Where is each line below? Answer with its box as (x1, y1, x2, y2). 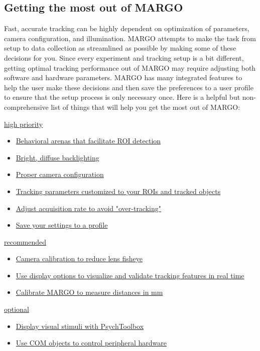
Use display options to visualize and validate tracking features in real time (16, 270, 244, 280)
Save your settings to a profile (16, 220, 108, 230)
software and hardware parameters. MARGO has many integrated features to (4, 72, 242, 83)
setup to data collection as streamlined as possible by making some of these (4, 43, 236, 53)
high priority (4, 118, 43, 129)
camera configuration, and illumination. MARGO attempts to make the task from (4, 33, 256, 43)
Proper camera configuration (16, 169, 104, 180)
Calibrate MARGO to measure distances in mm (16, 287, 163, 297)
